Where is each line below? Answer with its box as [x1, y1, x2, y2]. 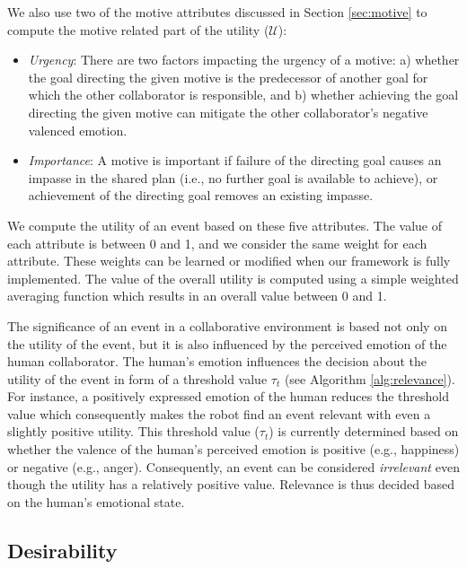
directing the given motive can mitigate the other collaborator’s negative [28, 102, 428, 121]
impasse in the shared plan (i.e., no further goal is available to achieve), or [28, 168, 438, 187]
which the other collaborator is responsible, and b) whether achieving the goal [28, 85, 459, 104]
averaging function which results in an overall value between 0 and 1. [7, 286, 387, 305]
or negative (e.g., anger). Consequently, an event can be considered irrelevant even [7, 457, 460, 476]
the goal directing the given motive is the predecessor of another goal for [28, 67, 428, 86]
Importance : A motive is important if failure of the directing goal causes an [28, 151, 442, 170]
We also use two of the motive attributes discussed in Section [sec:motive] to [7, 3, 427, 21]
